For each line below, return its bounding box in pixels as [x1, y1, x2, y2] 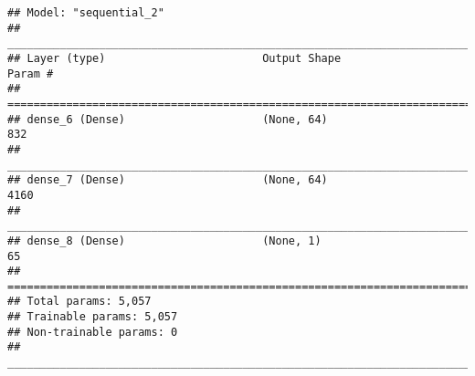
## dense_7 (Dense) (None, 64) [7, 173, 328, 187]
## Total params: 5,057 [7, 295, 152, 308]
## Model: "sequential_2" [7, 6, 164, 19]
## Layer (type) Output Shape [7, 51, 342, 65]
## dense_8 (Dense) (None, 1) [7, 234, 322, 247]
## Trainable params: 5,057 [7, 310, 178, 324]
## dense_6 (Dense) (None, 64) [7, 112, 328, 126]
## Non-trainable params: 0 [7, 325, 178, 339]
